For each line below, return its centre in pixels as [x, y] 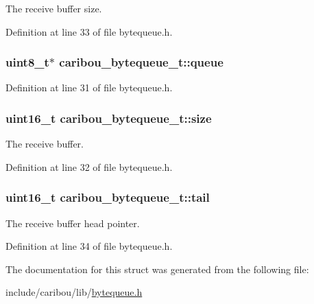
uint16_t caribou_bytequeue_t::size [109, 118]
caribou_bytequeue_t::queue [141, 62]
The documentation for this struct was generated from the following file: [157, 269]
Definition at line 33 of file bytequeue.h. [89, 31]
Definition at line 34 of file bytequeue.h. [89, 246]
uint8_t [27, 62]
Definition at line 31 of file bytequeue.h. [89, 87]
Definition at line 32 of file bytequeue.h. [89, 166]
